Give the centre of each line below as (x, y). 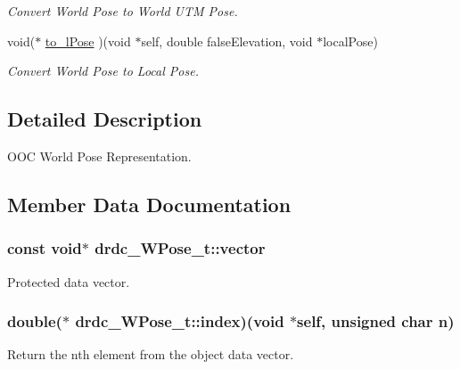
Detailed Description (105, 119)
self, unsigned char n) (376, 321)
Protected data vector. (69, 281)
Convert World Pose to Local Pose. (103, 71)
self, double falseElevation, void (227, 41)
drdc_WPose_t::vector (180, 248)
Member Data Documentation (149, 204)
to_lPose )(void (88, 41)
